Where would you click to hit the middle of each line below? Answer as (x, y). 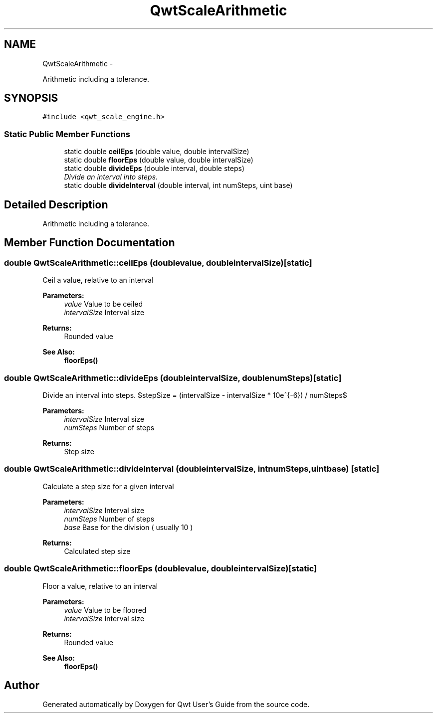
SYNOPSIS (31, 98)
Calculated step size (97, 551)
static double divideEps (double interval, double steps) (154, 169)
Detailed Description (56, 204)
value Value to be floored (105, 610)
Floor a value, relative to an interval (100, 586)
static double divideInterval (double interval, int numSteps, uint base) (178, 185)
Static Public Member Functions (67, 134)
